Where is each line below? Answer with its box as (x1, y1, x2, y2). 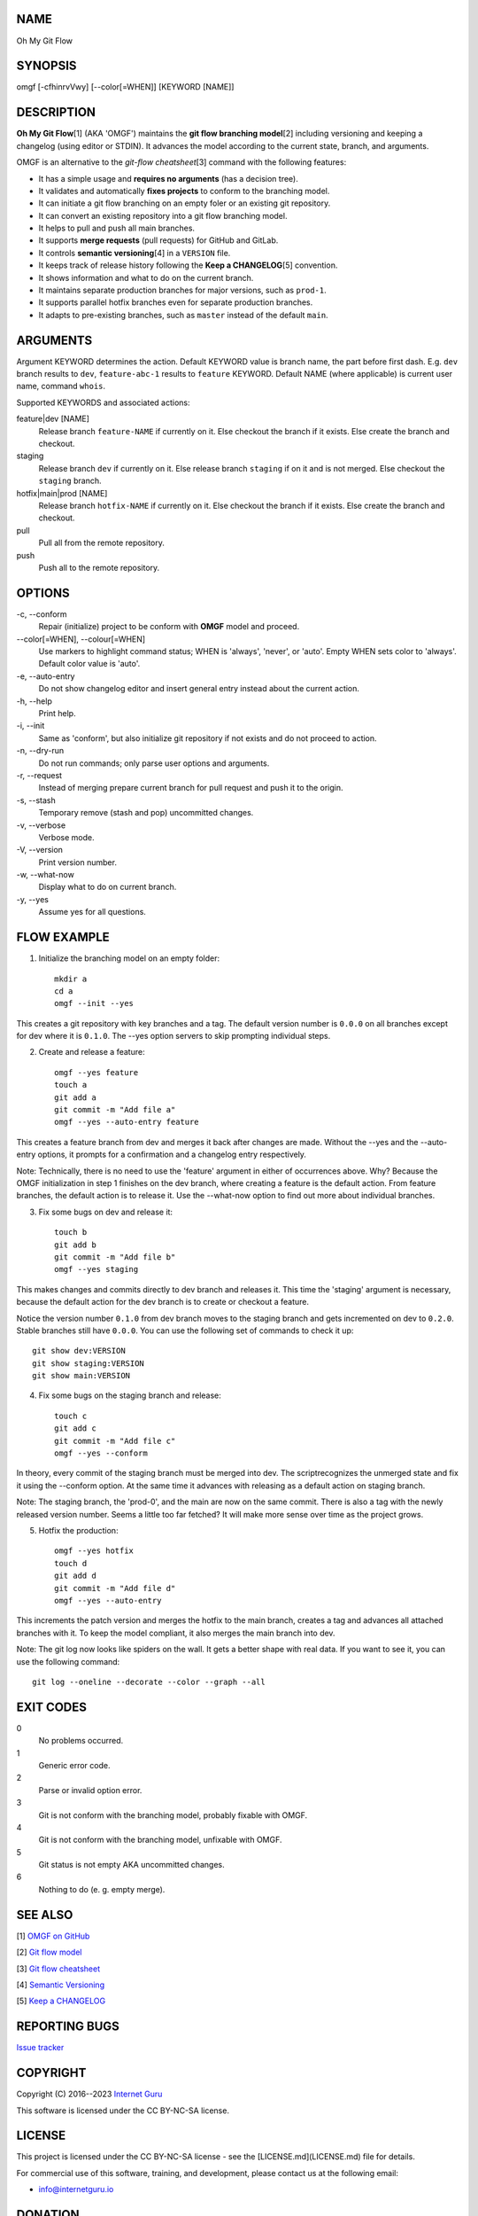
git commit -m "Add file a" (54, 1104, 176, 1115)
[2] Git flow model (16, 1947, 82, 1958)
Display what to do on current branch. (38, 882, 177, 893)
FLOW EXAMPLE (16, 930, 110, 945)
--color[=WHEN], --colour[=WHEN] (16, 634, 146, 644)
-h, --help (16, 696, 52, 706)
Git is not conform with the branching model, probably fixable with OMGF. (38, 1809, 308, 1821)
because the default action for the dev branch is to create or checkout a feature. (16, 1297, 310, 1307)
